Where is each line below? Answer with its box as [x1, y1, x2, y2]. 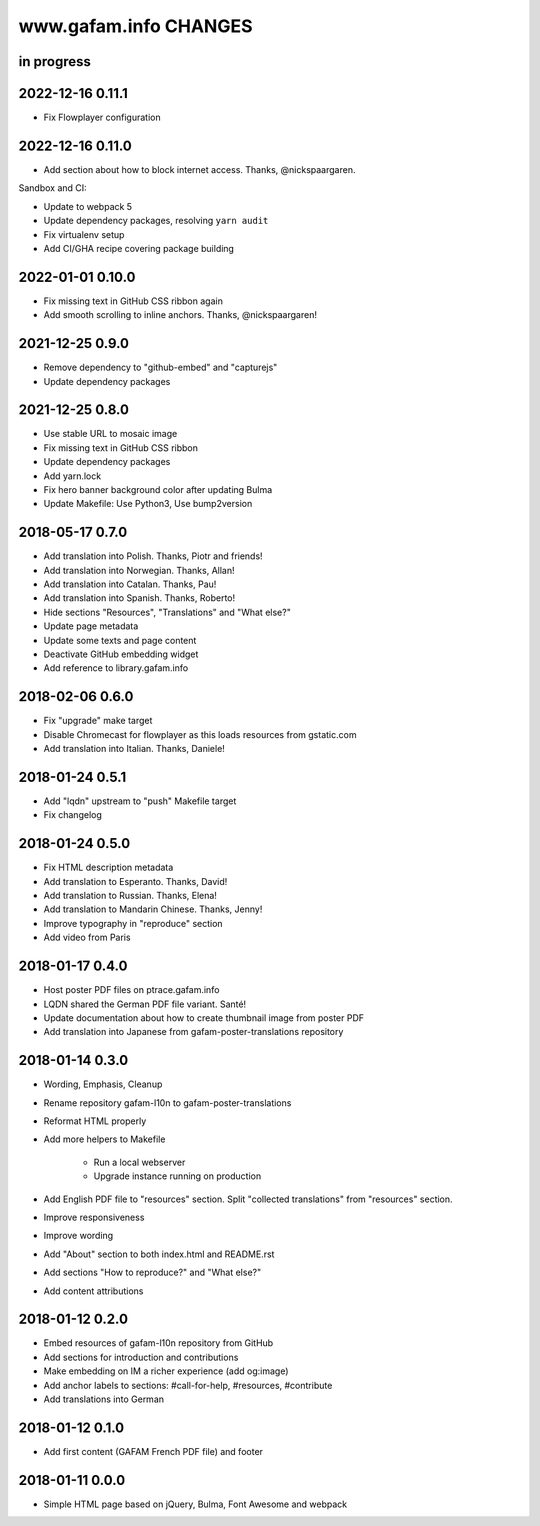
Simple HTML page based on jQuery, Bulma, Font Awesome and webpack [43, 1498, 348, 1510]
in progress [18, 53, 92, 70]
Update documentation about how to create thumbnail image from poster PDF [43, 1011, 365, 1024]
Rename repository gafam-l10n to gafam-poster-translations [43, 1096, 292, 1109]
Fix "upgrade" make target [43, 715, 153, 727]
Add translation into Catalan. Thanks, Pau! [43, 578, 217, 590]
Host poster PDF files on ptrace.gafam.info [43, 984, 220, 996]
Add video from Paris [43, 931, 131, 944]
